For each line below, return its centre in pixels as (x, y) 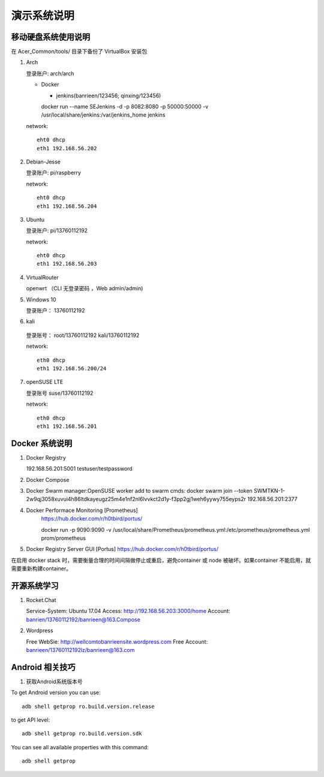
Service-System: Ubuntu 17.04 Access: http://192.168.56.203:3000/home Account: (128, 611)
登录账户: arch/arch (50, 73)
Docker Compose (48, 480)
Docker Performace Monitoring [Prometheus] (82, 510)
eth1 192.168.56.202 (67, 148)
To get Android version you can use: (56, 693)
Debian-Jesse (43, 162)
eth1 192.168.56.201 (67, 426)
